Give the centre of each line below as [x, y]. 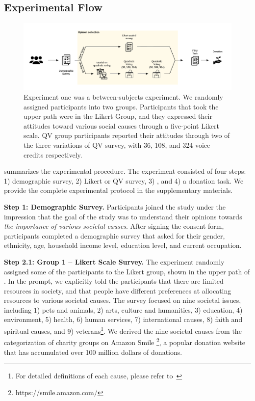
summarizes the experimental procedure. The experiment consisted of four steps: [125, 171]
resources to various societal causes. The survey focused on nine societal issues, [123, 300]
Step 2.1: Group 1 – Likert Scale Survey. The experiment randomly [114, 261]
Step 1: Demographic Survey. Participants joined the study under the [115, 206]
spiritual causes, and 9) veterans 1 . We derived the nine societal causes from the [123, 330]
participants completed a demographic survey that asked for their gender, [115, 235]
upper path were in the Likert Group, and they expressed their [118, 116]
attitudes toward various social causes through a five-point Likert [121, 125]
